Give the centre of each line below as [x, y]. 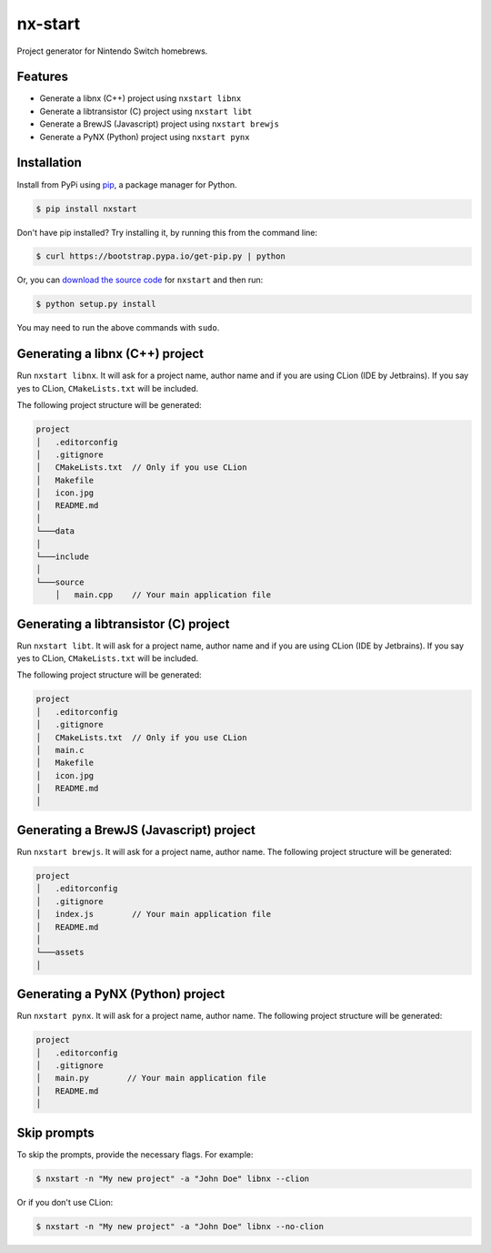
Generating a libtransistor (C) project [123, 624]
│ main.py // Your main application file [151, 1078]
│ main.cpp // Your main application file [163, 595]
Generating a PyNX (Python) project [121, 994]
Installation [49, 163]
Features [42, 77]
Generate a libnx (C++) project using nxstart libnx [140, 98]
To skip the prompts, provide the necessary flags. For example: [135, 1154]
